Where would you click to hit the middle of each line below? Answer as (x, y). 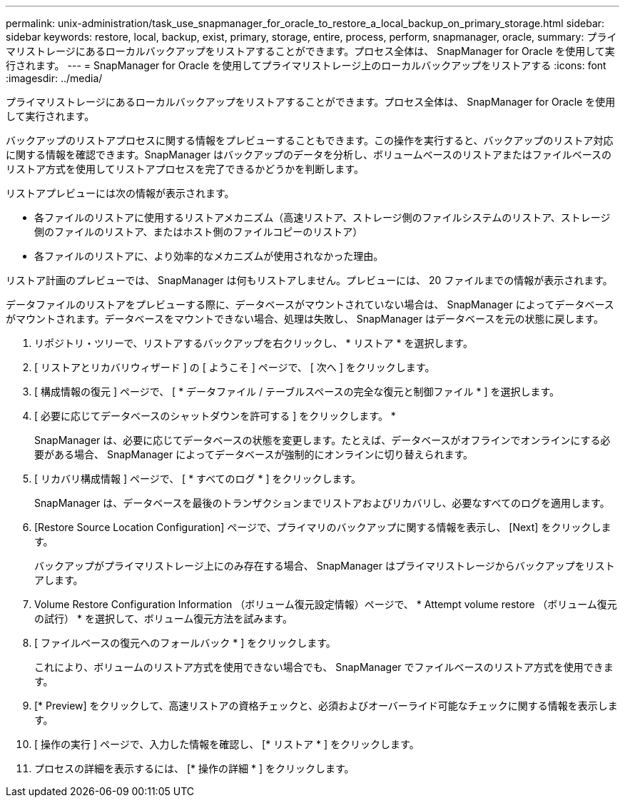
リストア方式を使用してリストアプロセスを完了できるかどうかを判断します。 (185, 169)
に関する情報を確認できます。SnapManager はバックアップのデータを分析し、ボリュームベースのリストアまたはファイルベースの (309, 155)
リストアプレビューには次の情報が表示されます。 (120, 193)
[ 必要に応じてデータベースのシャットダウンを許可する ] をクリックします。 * (215, 416)
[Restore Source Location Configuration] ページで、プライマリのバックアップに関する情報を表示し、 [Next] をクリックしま (323, 527)
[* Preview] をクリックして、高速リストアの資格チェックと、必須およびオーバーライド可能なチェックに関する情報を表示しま (326, 706)
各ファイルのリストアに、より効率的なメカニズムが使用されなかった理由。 (209, 256)
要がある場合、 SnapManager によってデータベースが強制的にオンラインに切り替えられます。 (254, 454)
